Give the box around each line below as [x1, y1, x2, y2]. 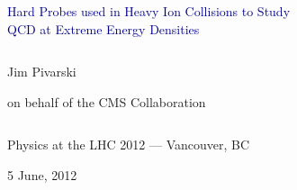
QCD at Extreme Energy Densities [7, 19, 200, 38]
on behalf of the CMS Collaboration [7, 92, 206, 111]
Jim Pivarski [7, 62, 76, 81]
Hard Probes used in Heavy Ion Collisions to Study [7, 2, 291, 20]
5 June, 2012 [7, 165, 77, 184]
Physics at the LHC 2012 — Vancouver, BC [7, 135, 250, 154]
